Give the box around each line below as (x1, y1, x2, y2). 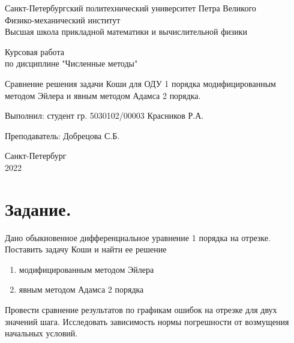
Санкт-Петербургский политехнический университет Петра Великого (5, 2, 256, 14)
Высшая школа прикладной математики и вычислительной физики (5, 25, 248, 38)
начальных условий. (5, 327, 78, 339)
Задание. (5, 196, 71, 221)
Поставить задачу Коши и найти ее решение (5, 243, 167, 255)
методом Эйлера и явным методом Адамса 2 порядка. (5, 89, 201, 101)
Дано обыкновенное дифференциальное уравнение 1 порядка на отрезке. (5, 231, 271, 243)
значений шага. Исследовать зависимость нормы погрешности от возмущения (5, 315, 289, 327)
